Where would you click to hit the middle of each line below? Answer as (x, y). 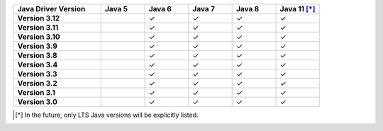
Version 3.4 (38, 65)
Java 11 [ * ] (298, 9)
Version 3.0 (38, 102)
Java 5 (116, 9)
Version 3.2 (38, 83)
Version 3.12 (39, 18)
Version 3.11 (38, 27)
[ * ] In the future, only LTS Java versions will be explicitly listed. (107, 115)
